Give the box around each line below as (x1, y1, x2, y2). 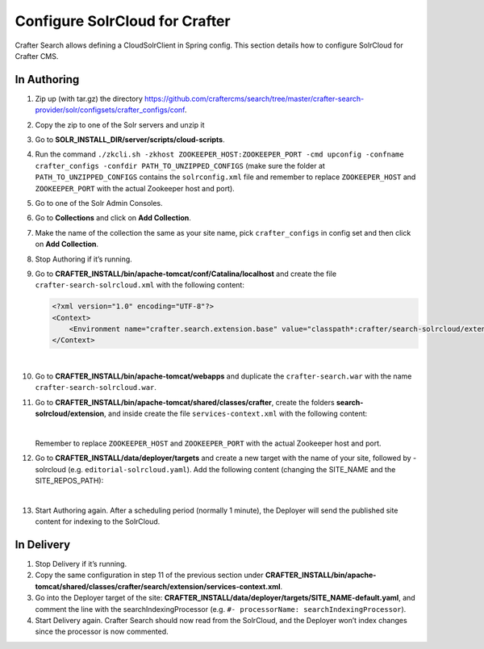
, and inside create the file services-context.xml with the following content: (103, 408, 368, 419)
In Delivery (15, 538, 71, 551)
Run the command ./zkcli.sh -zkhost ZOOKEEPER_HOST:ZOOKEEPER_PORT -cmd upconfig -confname (35, 149, 404, 159)
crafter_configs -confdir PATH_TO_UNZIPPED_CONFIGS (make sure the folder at (35, 161, 326, 170)
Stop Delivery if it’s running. (35, 559, 127, 569)
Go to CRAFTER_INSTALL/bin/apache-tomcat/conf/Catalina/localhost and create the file (35, 269, 337, 278)
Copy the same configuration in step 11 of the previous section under (35, 570, 264, 580)
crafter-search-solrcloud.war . (35, 383, 157, 392)
